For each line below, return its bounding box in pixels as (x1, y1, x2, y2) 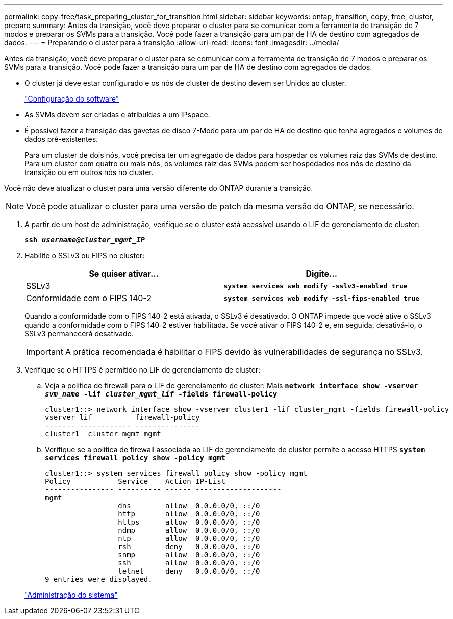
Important (26, 346, 63, 357)
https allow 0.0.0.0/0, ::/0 (118, 518, 260, 526)
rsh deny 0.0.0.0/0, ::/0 (118, 542, 260, 551)
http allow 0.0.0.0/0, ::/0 (118, 510, 260, 518)
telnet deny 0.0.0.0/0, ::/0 (118, 567, 260, 575)
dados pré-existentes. (24, 135, 98, 143)
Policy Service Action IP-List (45, 477, 226, 485)
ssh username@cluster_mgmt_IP (24, 236, 145, 244)
